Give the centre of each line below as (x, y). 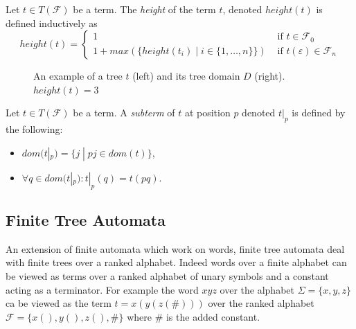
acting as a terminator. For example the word (102, 289)
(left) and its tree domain (186, 76)
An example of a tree (78, 76)
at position (207, 113)
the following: (34, 129)
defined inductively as (52, 23)
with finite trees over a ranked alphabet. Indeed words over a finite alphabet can (176, 262)
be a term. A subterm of (124, 113)
